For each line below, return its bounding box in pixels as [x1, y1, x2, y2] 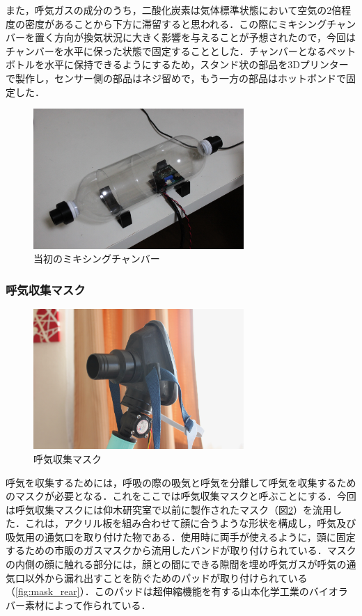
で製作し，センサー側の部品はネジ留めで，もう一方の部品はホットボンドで [6, 70, 347, 85]
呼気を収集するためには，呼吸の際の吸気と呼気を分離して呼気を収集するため [6, 475, 356, 489]
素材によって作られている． [24, 597, 151, 612]
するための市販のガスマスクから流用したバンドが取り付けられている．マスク [6, 543, 356, 558]
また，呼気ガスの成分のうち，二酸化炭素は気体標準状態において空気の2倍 [6, 3, 342, 17]
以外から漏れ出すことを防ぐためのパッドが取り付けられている [24, 570, 308, 585]
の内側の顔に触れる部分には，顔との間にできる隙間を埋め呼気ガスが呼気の [6, 557, 347, 571]
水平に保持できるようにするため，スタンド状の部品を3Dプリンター [44, 57, 349, 72]
